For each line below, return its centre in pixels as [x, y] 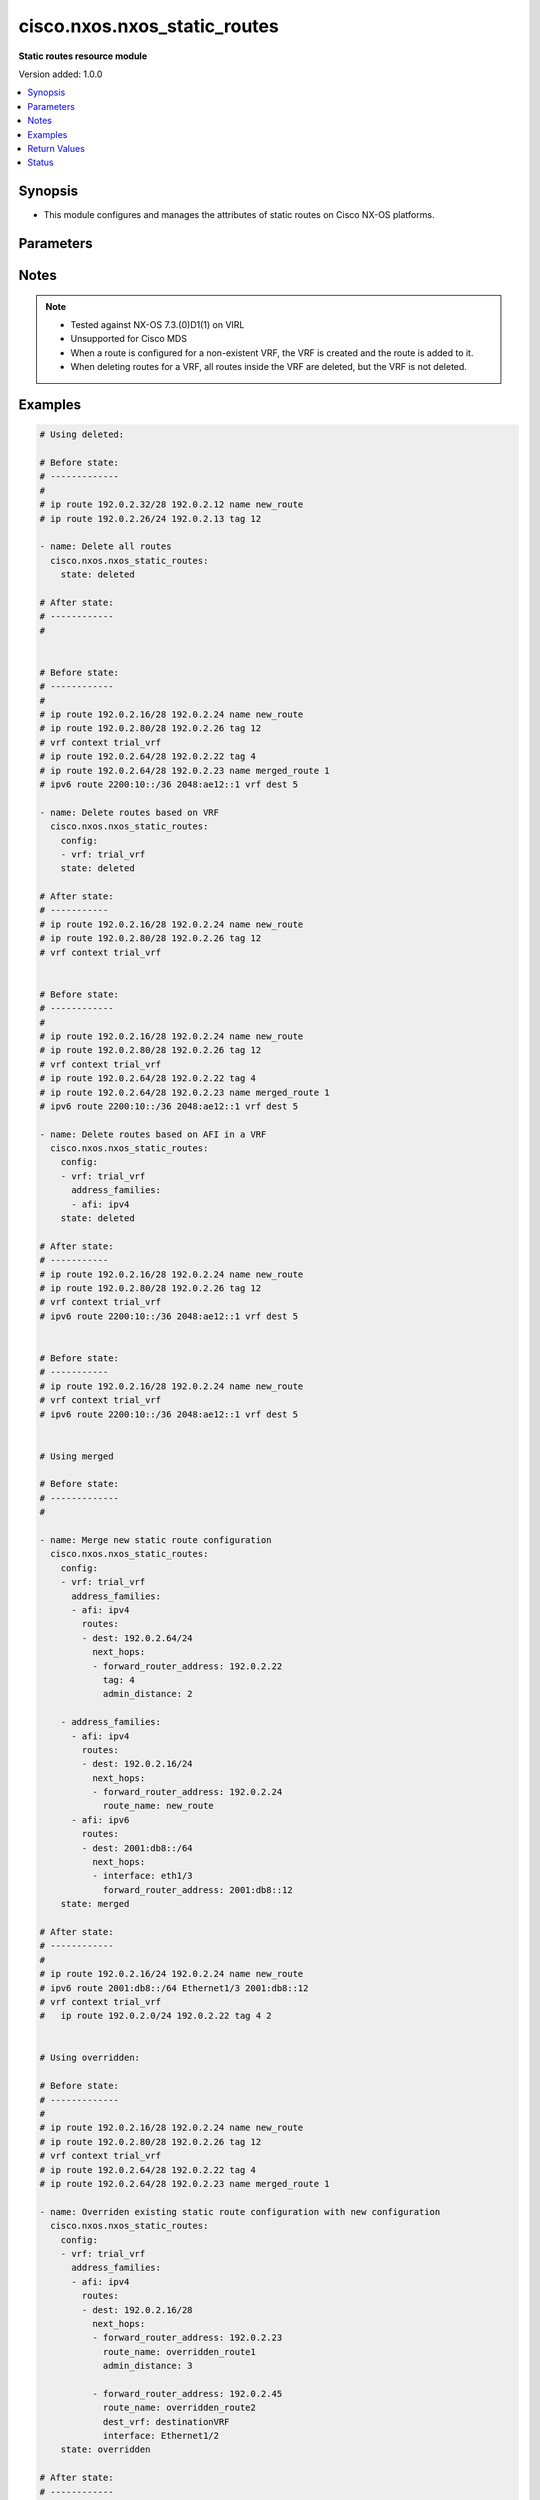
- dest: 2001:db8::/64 [137, 1848]
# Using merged [76, 1456]
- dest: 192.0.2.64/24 [137, 1638]
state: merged [95, 1904]
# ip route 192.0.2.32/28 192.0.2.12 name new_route [171, 504]
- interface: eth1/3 [142, 1876]
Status [40, 162]
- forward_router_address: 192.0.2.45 [187, 2393]
